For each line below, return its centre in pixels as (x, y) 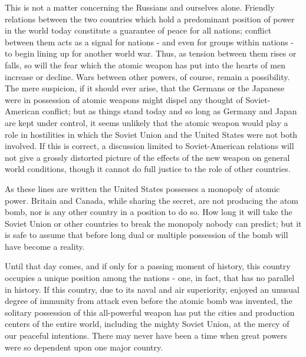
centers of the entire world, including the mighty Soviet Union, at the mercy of (147, 324)
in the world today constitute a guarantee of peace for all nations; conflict (138, 30)
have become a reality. (45, 246)
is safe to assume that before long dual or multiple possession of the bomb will (147, 235)
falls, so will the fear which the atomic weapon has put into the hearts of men (145, 65)
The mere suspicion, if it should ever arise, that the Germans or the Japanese (145, 88)
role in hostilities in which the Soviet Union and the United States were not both (151, 134)
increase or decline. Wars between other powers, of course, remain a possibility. (147, 76)
